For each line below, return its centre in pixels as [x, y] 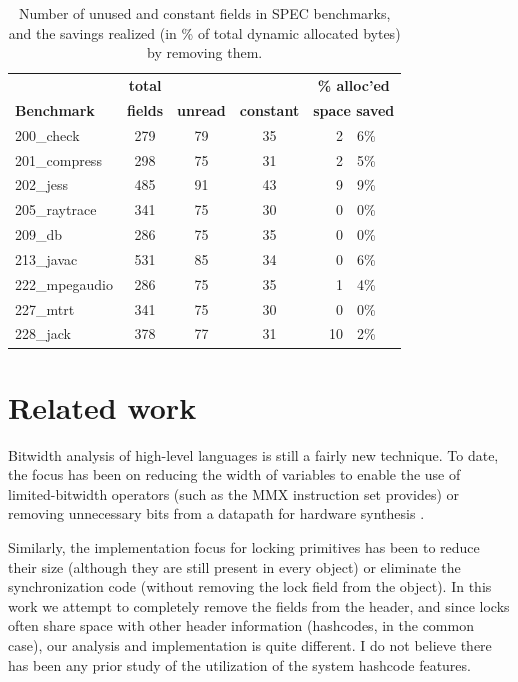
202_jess [42, 184]
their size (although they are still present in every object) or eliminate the [234, 566]
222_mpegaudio [64, 283]
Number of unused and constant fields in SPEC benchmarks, [204, 13]
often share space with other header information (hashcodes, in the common [241, 625]
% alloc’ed [353, 85]
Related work [102, 406]
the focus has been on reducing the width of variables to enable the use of [234, 474]
